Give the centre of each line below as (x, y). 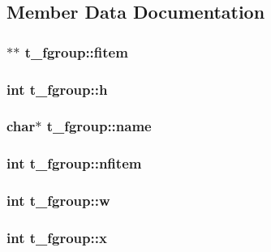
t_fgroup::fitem (76, 51)
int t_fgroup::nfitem (74, 163)
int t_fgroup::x (57, 237)
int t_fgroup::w (58, 201)
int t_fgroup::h (57, 89)
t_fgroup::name (99, 126)
